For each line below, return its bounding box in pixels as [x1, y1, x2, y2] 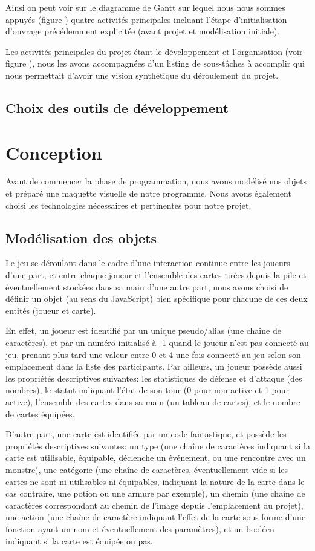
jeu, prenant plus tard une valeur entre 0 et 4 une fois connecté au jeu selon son [5, 348, 301, 360]
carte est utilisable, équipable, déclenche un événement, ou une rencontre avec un [5, 451, 306, 464]
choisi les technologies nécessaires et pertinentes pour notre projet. [5, 198, 252, 211]
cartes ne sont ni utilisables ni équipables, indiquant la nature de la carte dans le [5, 475, 305, 487]
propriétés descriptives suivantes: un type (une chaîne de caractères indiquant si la [5, 439, 310, 452]
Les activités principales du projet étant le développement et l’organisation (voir [5, 45, 303, 57]
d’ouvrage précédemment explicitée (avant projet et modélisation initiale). [5, 25, 280, 37]
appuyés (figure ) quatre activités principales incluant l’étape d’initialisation [5, 13, 287, 25]
